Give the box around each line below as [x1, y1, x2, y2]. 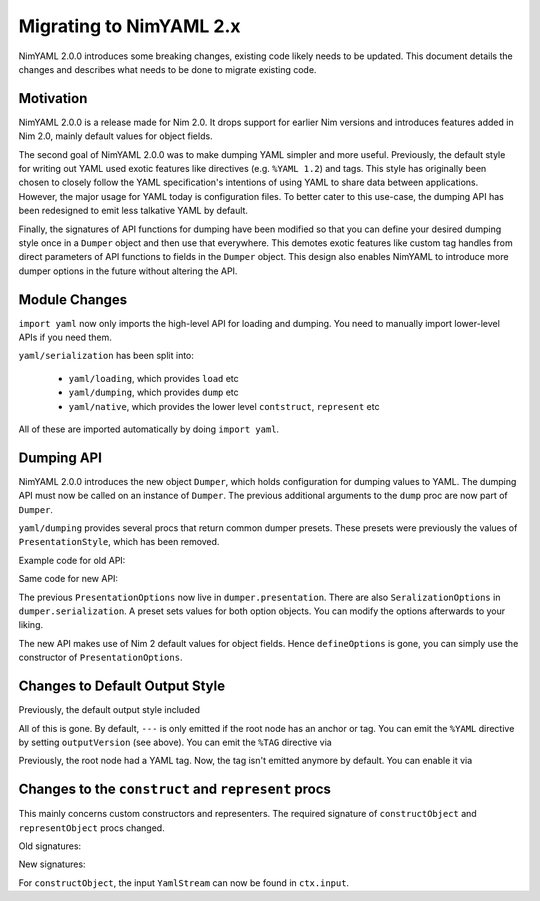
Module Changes [18, 291, 128, 308]
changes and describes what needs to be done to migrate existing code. [18, 63, 317, 75]
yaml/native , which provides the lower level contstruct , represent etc [68, 400, 380, 412]
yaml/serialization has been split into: [18, 350, 195, 362]
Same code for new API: [18, 573, 119, 585]
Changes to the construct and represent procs [18, 781, 332, 798]
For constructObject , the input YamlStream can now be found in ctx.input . [18, 876, 350, 889]
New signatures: [18, 858, 86, 870]
